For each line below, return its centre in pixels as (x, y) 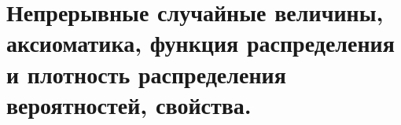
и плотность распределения (146, 74)
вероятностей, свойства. (129, 104)
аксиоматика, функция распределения (200, 43)
